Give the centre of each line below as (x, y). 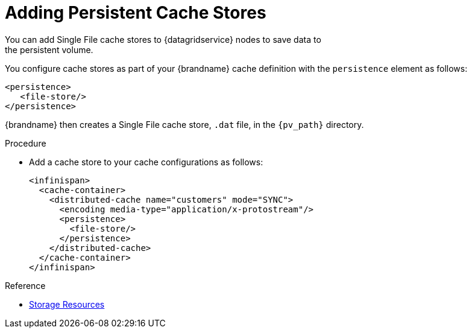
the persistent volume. (49, 49)
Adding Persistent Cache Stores (136, 13)
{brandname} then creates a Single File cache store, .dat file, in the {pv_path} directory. (184, 124)
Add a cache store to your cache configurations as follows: (146, 162)
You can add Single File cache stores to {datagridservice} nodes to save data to (163, 39)
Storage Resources (67, 304)
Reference (25, 285)
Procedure (26, 143)
